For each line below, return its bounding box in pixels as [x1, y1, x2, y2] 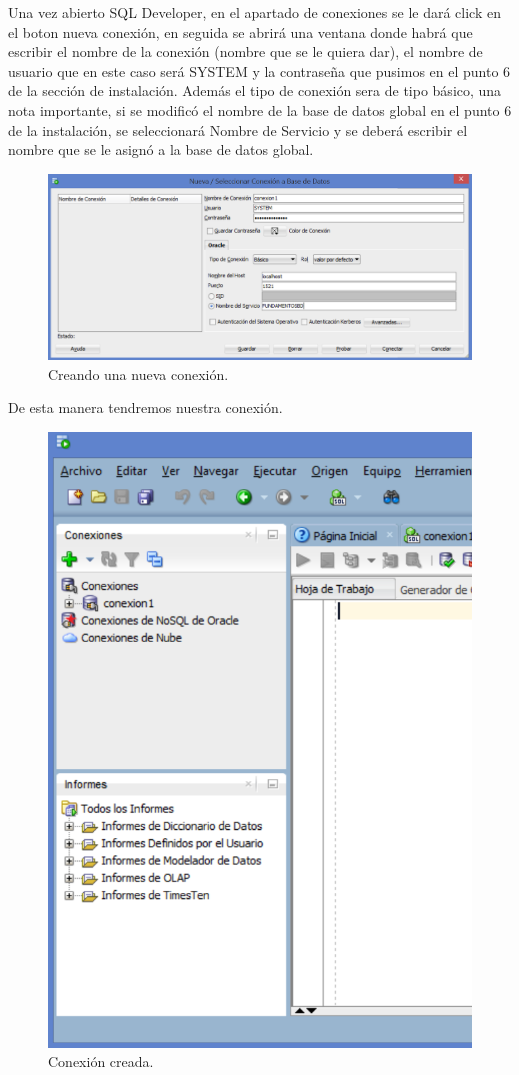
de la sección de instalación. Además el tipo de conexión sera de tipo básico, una [8, 80, 502, 101]
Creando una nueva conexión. [48, 363, 229, 384]
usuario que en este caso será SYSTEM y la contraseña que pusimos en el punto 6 [8, 60, 511, 81]
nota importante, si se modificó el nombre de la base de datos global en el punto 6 [8, 99, 512, 120]
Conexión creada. [48, 1051, 154, 1072]
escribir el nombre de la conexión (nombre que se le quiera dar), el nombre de [8, 41, 483, 62]
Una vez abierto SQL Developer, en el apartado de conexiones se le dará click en [8, 2, 501, 22]
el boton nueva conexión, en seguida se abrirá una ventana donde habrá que [8, 21, 473, 42]
